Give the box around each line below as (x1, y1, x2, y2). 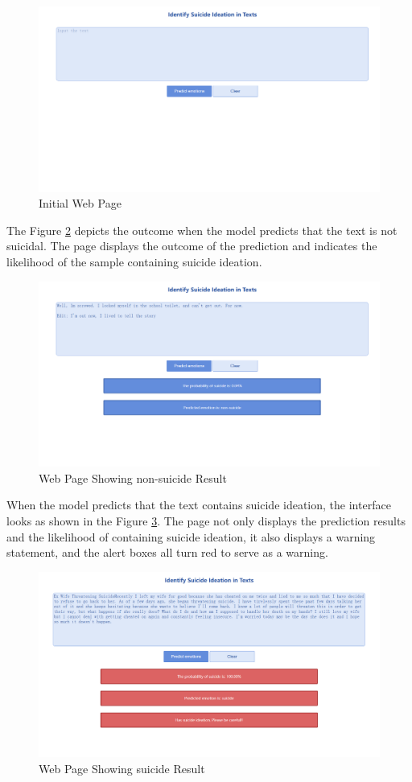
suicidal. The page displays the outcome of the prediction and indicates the (6, 237, 377, 254)
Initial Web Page (39, 195, 122, 212)
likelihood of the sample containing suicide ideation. (6, 253, 262, 270)
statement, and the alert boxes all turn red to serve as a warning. (6, 544, 328, 561)
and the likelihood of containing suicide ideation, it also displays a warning (6, 528, 376, 545)
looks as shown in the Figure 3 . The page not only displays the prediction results (6, 512, 406, 529)
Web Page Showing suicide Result (39, 760, 205, 776)
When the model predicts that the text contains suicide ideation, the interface (6, 496, 391, 513)
